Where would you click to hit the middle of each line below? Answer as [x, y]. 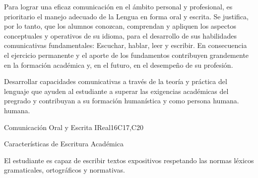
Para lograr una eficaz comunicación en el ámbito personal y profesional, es [118, 6]
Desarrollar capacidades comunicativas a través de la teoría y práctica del [116, 81]
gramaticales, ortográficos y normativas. [64, 170]
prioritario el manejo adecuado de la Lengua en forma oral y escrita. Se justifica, [126, 16]
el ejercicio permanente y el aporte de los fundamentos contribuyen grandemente [127, 55]
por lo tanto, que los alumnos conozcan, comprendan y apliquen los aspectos [120, 26]
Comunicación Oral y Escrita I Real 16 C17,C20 [74, 127]
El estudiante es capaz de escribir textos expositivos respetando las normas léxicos [129, 160]
